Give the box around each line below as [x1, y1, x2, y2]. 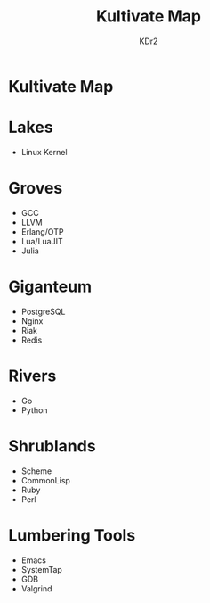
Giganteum [8, 277, 93, 296]
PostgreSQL [20, 306, 66, 317]
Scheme [20, 466, 52, 476]
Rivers [8, 366, 57, 385]
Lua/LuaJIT [20, 235, 63, 246]
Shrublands [8, 435, 96, 456]
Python [20, 404, 48, 416]
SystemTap [20, 564, 63, 574]
